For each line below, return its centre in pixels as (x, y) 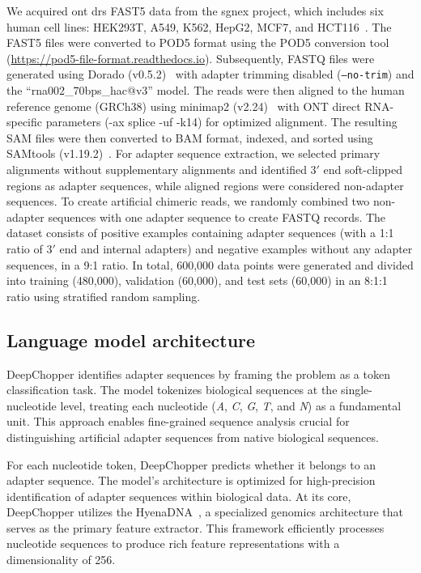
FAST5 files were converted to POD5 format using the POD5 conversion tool (198, 42)
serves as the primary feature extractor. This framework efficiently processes (196, 527)
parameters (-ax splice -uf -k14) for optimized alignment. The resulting (221, 122)
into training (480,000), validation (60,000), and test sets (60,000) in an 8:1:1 (197, 280)
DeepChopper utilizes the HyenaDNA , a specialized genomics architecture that (205, 512)
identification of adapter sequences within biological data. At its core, (179, 496)
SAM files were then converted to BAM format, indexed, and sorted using (190, 137)
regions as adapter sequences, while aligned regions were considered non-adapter (205, 185)
